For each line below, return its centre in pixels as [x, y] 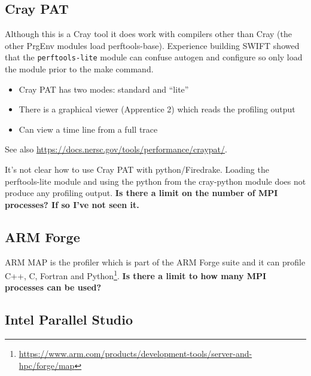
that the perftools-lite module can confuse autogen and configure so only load [154, 57]
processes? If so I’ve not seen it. [72, 204]
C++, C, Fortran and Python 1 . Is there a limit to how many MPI [136, 275]
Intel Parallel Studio [69, 320]
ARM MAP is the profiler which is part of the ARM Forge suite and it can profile [155, 262]
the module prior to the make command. [79, 69]
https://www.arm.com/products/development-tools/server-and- [135, 354]
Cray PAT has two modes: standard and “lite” [104, 89]
